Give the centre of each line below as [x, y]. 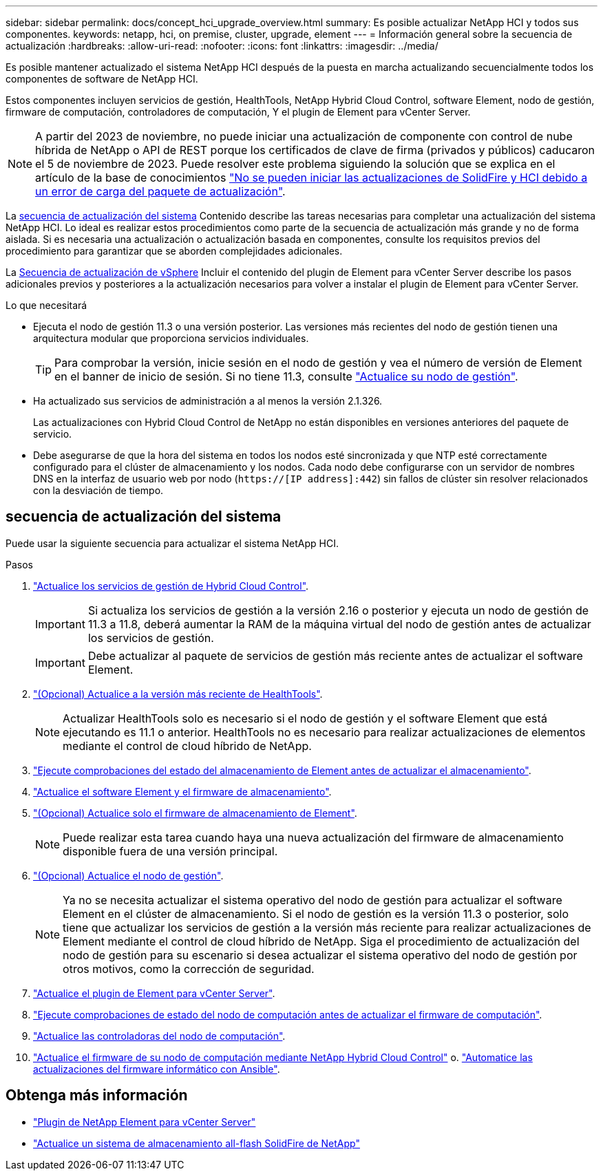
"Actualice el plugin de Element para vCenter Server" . [154, 993]
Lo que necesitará [46, 305]
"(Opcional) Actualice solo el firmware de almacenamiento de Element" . [195, 813]
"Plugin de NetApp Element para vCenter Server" [145, 1122]
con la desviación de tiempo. [98, 490]
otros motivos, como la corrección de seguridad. [189, 969]
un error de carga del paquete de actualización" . [160, 191]
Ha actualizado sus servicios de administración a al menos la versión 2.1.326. [208, 401]
